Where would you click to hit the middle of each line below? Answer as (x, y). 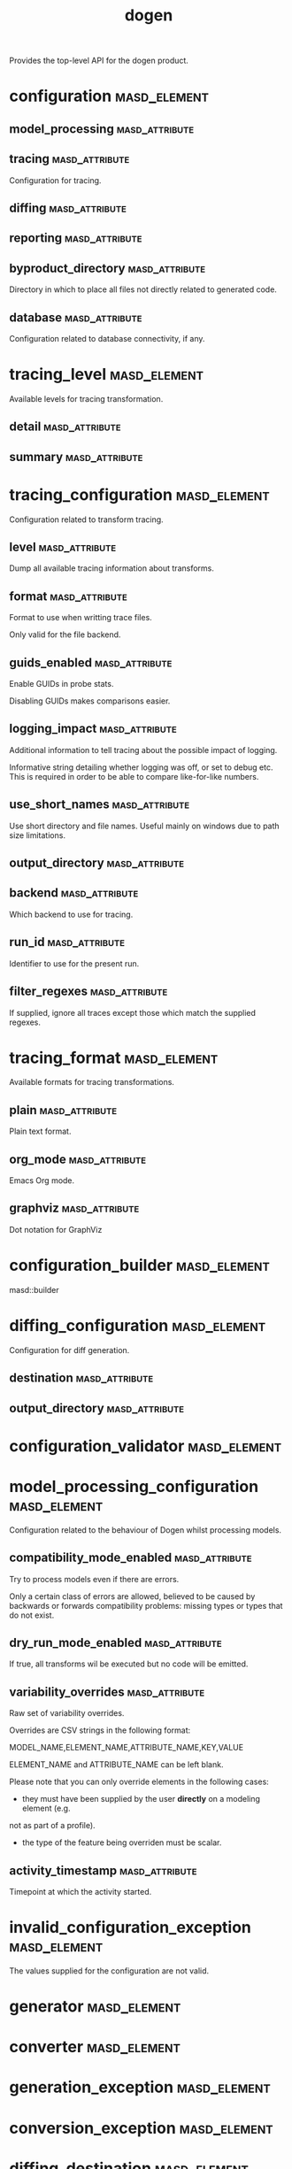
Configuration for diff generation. (69, 1350)
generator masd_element (95, 2007)
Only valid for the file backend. (65, 635)
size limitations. (38, 835)
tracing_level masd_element (107, 375)
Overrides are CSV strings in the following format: (100, 1730)
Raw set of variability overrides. (67, 1713)
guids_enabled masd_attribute (91, 662)
